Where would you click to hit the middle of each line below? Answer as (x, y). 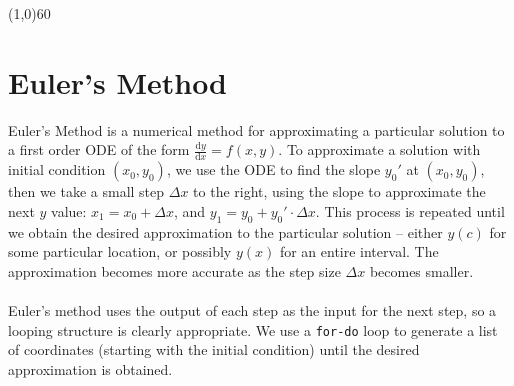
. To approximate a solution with (379, 149)
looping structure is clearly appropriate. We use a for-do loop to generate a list (253, 329)
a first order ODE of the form (99, 149)
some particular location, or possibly (120, 251)
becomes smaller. (421, 270)
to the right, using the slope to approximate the (339, 191)
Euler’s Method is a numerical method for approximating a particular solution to (256, 129)
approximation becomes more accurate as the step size (174, 270)
